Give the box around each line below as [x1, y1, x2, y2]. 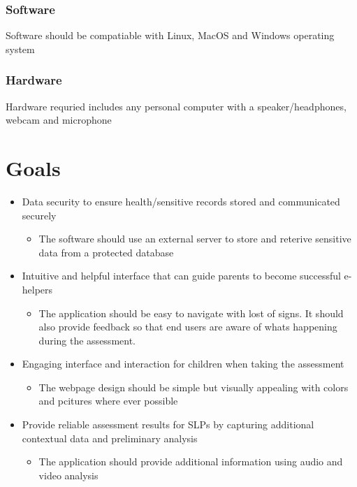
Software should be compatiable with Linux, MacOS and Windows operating [6, 28, 335, 43]
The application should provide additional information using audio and [38, 454, 343, 469]
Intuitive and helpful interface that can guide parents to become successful [22, 268, 341, 283]
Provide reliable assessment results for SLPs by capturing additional [22, 417, 314, 432]
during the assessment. [38, 333, 136, 347]
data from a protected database [38, 245, 174, 259]
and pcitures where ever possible [38, 393, 178, 408]
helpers [22, 282, 53, 296]
